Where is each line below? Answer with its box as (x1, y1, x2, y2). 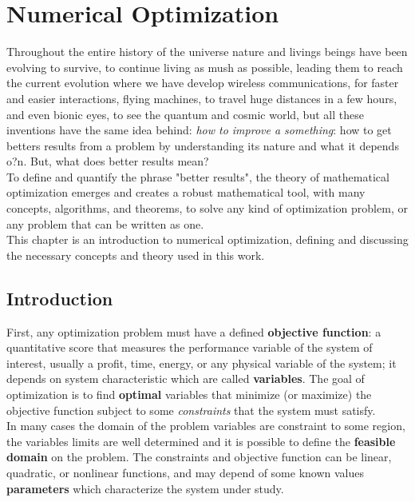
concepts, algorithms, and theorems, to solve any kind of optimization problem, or (6, 200, 408, 217)
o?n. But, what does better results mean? (6, 153, 209, 169)
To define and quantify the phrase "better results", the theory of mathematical (6, 168, 389, 185)
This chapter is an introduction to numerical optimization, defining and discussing (6, 231, 409, 248)
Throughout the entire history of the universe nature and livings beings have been (6, 43, 408, 60)
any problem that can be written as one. (6, 215, 204, 232)
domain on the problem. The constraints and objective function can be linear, (6, 448, 392, 465)
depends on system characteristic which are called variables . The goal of (6, 370, 365, 387)
